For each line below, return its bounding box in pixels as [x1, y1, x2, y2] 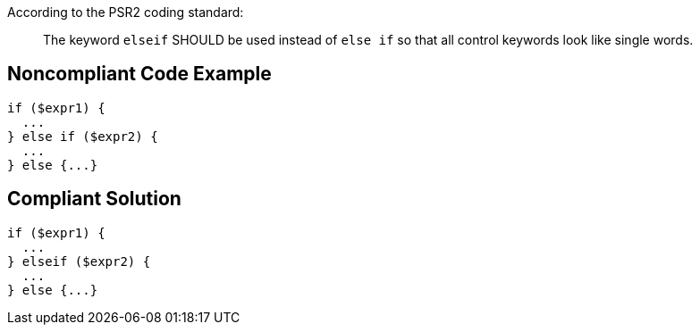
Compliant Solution [7, 187, 181, 211]
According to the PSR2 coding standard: [7, 4, 244, 20]
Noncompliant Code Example [7, 62, 272, 86]
